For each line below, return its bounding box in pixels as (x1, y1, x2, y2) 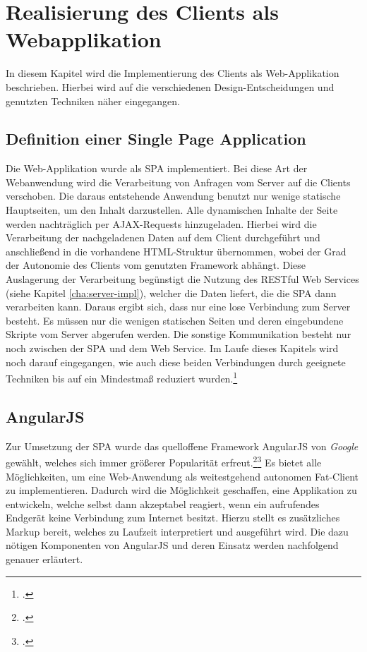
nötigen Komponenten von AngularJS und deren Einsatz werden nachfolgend (6, 538, 339, 553)
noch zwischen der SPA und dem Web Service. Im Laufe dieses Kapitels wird (6, 341, 339, 356)
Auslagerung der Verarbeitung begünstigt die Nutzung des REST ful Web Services (6, 272, 359, 286)
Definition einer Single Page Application (6, 128, 306, 150)
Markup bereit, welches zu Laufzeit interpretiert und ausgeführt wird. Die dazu (6, 524, 349, 538)
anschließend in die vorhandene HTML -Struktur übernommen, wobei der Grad (6, 243, 347, 258)
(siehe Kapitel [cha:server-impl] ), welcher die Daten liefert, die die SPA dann (6, 285, 337, 300)
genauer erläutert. (6, 552, 83, 567)
